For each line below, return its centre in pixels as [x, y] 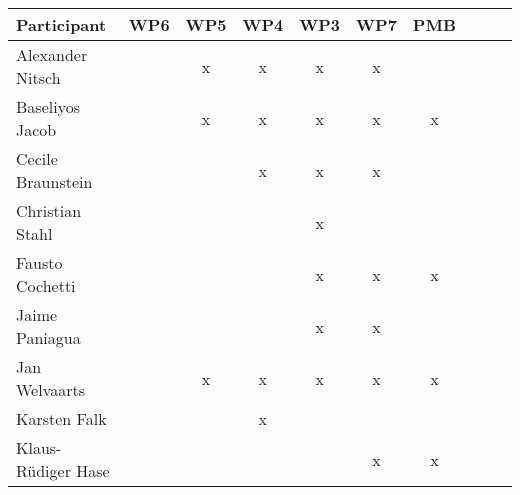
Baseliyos [48, 106]
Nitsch [38, 77]
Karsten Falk [61, 418]
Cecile [37, 158]
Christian [49, 210]
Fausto [39, 262]
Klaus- [39, 447]
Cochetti [46, 285]
